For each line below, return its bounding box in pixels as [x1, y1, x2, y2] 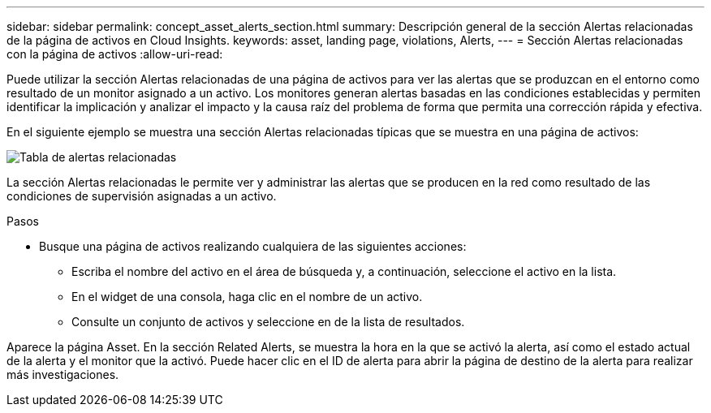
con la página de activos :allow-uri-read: [6, 47, 223, 61]
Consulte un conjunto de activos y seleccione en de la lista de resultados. [71, 315, 465, 329]
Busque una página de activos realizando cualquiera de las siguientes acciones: [39, 239, 467, 253]
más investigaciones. [6, 368, 119, 381]
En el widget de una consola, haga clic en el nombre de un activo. [71, 290, 423, 303]
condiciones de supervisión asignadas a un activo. [6, 189, 277, 203]
